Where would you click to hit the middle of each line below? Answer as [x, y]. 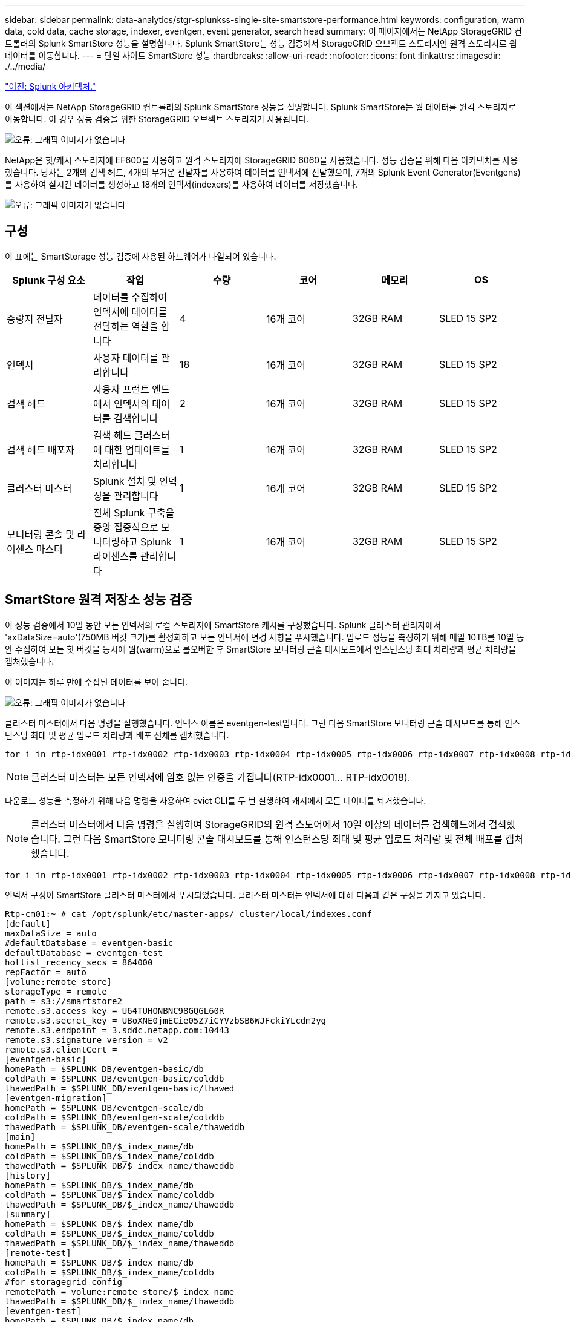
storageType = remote [56, 991]
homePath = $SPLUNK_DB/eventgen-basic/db [104, 1069]
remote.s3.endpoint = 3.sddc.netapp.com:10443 [117, 1030]
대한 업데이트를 [137, 449]
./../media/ [25, 66]
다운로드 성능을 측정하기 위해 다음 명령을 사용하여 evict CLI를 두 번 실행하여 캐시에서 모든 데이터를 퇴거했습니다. [216, 800]
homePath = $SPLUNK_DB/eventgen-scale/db [104, 1107]
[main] [20, 1136]
